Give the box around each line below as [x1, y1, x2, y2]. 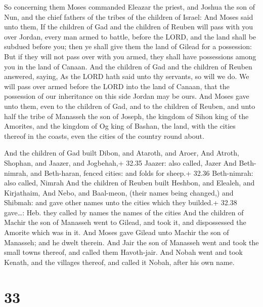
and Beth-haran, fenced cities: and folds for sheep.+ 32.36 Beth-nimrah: [30, 167, 253, 178]
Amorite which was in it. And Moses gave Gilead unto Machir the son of [4, 227, 229, 238]
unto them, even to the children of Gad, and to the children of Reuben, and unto [4, 100, 255, 111]
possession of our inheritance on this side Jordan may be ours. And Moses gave [4, 91, 249, 101]
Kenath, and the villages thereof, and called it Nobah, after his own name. [4, 256, 235, 267]
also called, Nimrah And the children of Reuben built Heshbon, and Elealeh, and [4, 177, 255, 188]
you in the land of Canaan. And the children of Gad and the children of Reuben [4, 61, 252, 71]
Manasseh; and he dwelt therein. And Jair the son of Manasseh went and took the [4, 237, 259, 247]
